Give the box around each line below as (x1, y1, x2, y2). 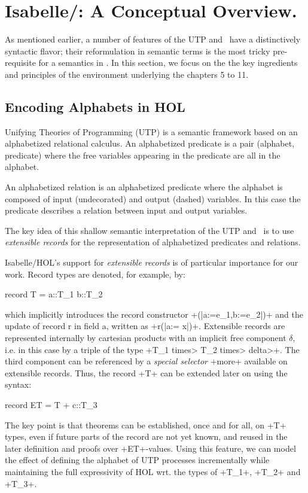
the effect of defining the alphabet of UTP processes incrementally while (5, 454, 270, 466)
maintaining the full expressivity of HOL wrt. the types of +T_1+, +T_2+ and (5, 465, 301, 477)
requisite (5, 56, 36, 69)
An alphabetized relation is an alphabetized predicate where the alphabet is (5, 181, 283, 193)
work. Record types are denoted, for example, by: (5, 267, 185, 280)
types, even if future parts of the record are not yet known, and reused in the (5, 430, 288, 443)
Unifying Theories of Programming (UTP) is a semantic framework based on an (5, 125, 298, 138)
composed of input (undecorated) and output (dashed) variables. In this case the (5, 192, 301, 205)
